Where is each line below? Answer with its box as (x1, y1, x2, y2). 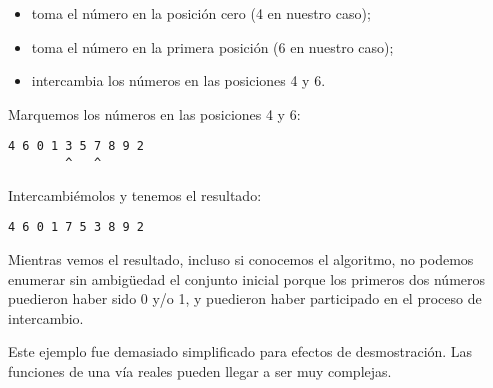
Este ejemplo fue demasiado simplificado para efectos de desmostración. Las (8, 341, 473, 362)
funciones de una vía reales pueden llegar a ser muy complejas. (8, 360, 392, 381)
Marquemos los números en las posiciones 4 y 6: (8, 103, 301, 124)
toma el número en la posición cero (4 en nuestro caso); (31, 3, 371, 23)
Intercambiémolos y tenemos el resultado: (8, 184, 262, 205)
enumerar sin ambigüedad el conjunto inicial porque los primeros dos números (8, 268, 486, 289)
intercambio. (8, 307, 84, 328)
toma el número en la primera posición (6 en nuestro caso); (31, 36, 394, 57)
